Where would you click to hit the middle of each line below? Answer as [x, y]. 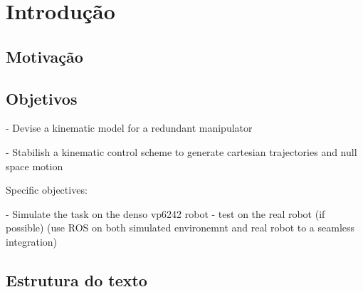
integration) [32, 241]
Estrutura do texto [77, 280]
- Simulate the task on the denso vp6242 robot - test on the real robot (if [165, 213]
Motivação [44, 56]
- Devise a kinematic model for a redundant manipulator [129, 128]
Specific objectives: [47, 190]
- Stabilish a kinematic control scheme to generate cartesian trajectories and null [181, 151]
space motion [35, 166]
